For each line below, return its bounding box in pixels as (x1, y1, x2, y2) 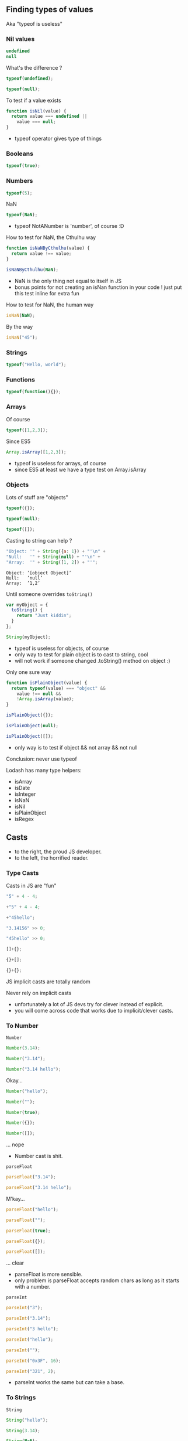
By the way (6, 323, 33, 330)
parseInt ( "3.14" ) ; (6, 1316, 51, 1321)
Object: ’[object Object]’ (6, 570, 72, 576)
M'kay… (6, 1195, 25, 1202)
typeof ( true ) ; (6, 163, 41, 169)
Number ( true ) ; (6, 1109, 41, 1115)
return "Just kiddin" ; (16, 612, 72, 619)
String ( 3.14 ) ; (6, 1428, 41, 1433)
